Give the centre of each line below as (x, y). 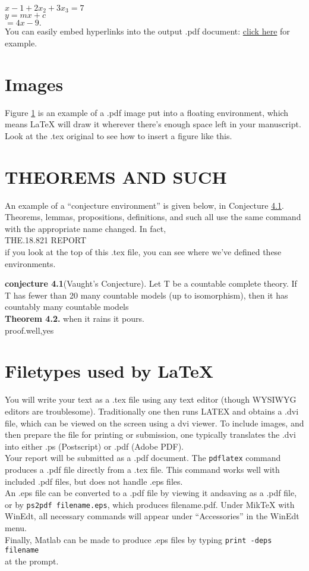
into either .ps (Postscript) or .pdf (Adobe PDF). (94, 446)
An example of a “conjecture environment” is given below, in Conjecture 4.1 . (144, 205)
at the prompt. (32, 561)
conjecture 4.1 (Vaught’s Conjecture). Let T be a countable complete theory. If (151, 283)
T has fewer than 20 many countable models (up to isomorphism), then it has (146, 295)
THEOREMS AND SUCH (116, 176)
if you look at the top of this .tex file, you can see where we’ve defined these (143, 252)
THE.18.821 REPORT (46, 240)
